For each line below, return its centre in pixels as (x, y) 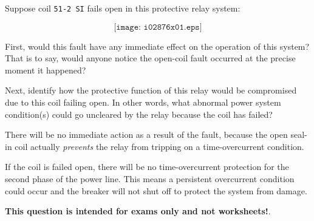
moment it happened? (46, 70)
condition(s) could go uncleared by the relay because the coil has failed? (139, 114)
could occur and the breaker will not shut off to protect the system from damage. (156, 190)
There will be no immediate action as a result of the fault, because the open (146, 134)
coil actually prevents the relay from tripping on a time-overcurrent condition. (159, 146)
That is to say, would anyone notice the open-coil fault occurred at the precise (150, 58)
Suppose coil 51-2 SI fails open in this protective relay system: (123, 8)
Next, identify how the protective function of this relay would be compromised (151, 90)
